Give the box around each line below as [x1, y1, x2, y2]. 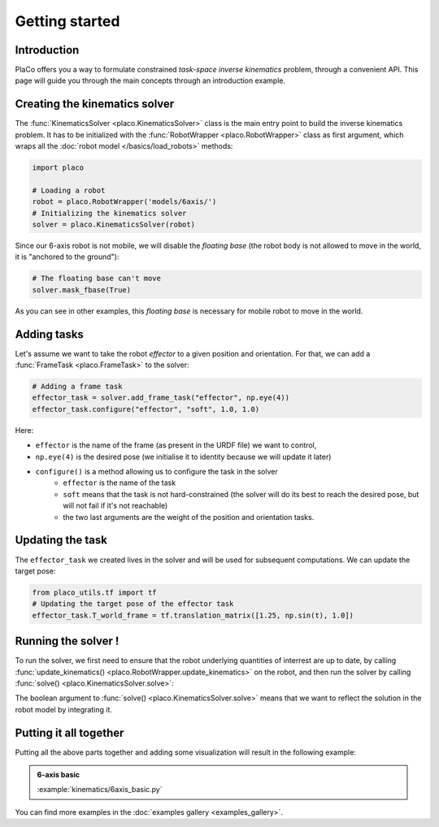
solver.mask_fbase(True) [32, 285, 132, 294]
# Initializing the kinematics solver [32, 208, 187, 218]
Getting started [15, 12, 120, 30]
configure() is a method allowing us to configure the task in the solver [35, 467, 278, 477]
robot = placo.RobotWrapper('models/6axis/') [32, 197, 217, 206]
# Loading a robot [32, 185, 106, 195]
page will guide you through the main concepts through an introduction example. [15, 76, 286, 85]
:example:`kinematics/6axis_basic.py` [37, 785, 163, 795]
